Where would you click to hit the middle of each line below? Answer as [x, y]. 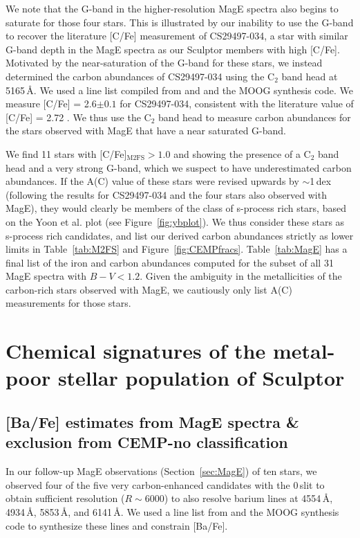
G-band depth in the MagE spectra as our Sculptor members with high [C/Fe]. [173, 49]
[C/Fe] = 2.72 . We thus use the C [78, 117]
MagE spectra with [46, 276]
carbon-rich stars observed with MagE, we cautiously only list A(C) [149, 289]
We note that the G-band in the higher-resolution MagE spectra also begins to [172, 8]
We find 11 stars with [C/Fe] [66, 153]
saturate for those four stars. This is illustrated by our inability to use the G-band [180, 22]
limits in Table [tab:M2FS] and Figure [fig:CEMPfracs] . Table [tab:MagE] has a [177, 249]
